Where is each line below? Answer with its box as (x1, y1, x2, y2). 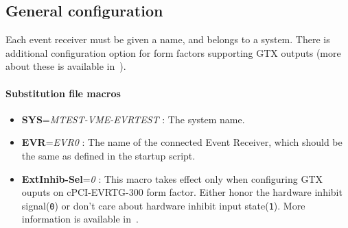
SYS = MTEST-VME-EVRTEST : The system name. (21, 112, 245, 126)
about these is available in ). (5, 59, 126, 73)
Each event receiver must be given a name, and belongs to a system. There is (5, 32, 330, 47)
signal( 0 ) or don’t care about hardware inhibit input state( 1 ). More (21, 198, 305, 212)
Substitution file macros (5, 86, 121, 100)
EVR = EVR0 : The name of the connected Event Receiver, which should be (21, 135, 343, 149)
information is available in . (21, 212, 139, 226)
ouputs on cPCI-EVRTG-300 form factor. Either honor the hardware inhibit (21, 185, 343, 199)
